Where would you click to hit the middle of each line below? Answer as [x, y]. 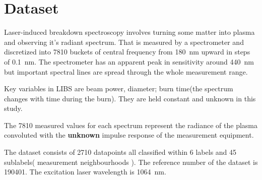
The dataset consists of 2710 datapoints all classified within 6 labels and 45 [120, 152]
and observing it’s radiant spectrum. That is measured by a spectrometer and [124, 42]
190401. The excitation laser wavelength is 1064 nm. [85, 172]
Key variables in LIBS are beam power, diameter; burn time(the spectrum [119, 88]
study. [13, 108]
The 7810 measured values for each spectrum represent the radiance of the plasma [131, 125]
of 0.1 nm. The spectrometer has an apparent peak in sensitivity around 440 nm [129, 61]
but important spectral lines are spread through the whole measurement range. [126, 71]
